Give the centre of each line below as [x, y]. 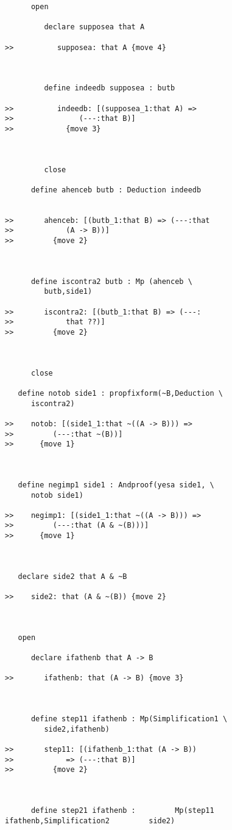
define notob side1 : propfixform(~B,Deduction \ [120, 393]
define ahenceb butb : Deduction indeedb [116, 190]
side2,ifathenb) [77, 729]
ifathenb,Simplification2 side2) [90, 821]
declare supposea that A [94, 27]
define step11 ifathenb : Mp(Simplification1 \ [129, 719]
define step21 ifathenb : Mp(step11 [122, 810]
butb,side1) [68, 292]
